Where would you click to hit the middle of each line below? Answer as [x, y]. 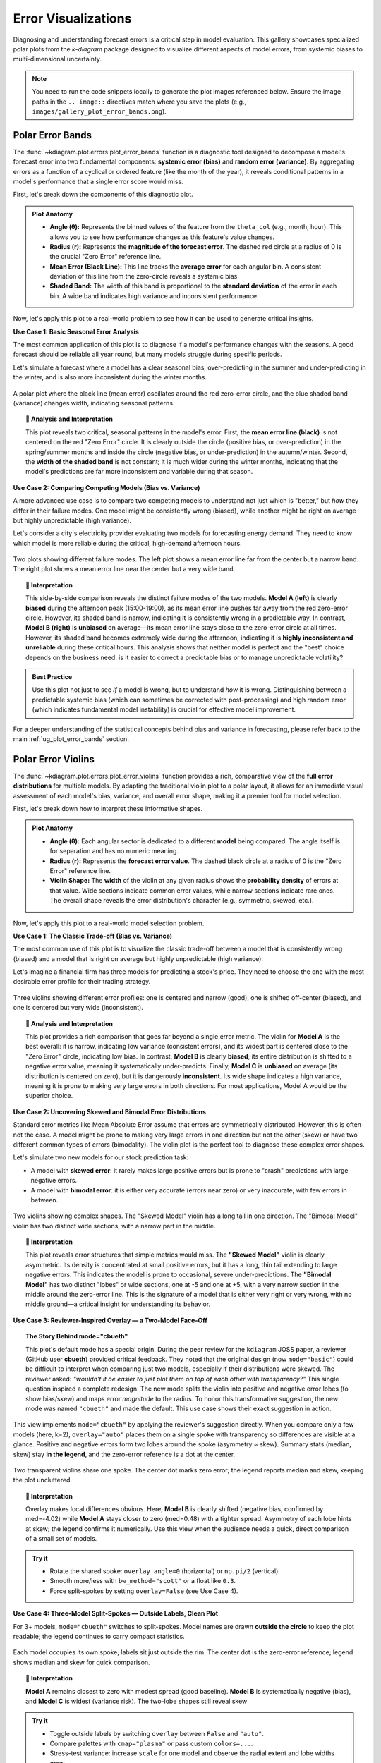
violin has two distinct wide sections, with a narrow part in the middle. [114, 1226]
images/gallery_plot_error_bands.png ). [99, 111]
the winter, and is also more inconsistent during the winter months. [110, 377]
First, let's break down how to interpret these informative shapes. [108, 809]
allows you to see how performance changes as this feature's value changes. [162, 237]
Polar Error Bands [52, 135]
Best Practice [52, 676]
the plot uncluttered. [43, 1480]
